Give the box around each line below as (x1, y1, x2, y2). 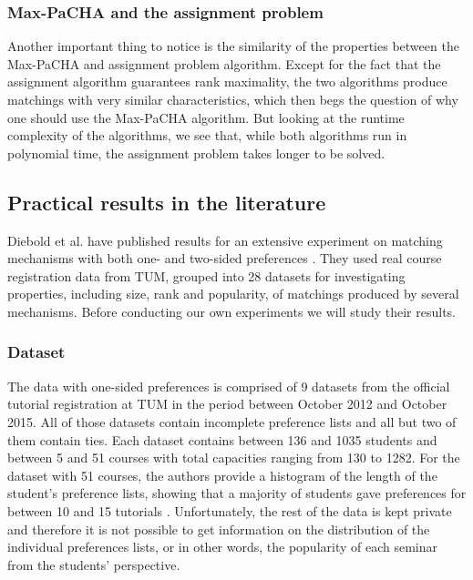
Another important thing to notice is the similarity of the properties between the (7, 36, 459, 56)
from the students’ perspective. (7, 555, 180, 574)
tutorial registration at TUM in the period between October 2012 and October (7, 394, 447, 413)
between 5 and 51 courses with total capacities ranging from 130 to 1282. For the (7, 448, 460, 467)
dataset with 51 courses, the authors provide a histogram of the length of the (7, 465, 437, 484)
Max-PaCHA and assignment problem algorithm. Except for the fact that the (7, 54, 441, 73)
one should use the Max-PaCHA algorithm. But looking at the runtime (7, 107, 405, 127)
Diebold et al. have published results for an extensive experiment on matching (7, 230, 443, 249)
